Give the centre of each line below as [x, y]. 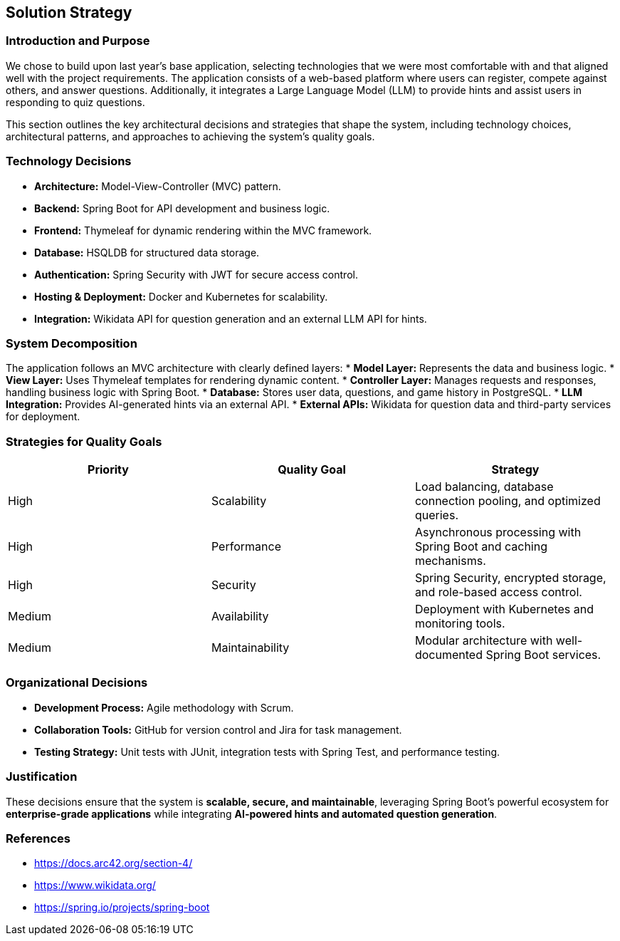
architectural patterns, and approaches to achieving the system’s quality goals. [190, 136]
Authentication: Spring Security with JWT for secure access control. [196, 274]
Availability [240, 617]
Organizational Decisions [77, 683]
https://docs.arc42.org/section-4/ [114, 863]
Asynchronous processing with [498, 532]
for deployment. [43, 417]
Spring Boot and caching [481, 547]
